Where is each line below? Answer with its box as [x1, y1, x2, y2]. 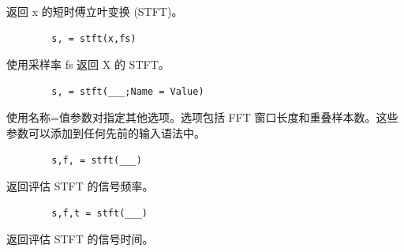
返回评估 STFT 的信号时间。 [6, 231, 154, 247]
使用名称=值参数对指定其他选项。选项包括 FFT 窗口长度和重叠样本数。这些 [6, 109, 398, 126]
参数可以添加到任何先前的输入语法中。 [6, 124, 205, 141]
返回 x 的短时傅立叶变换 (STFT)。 [6, 3, 183, 19]
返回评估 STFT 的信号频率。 [6, 178, 154, 194]
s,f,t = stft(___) [51, 207, 148, 219]
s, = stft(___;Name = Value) [51, 85, 204, 97]
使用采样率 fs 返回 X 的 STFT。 [6, 56, 170, 73]
